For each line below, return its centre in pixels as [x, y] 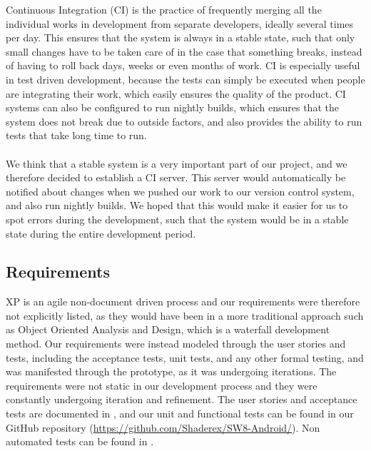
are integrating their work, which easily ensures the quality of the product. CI [176, 93]
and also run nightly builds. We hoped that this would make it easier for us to [177, 205]
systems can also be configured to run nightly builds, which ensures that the [172, 107]
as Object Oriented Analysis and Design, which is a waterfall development [168, 329]
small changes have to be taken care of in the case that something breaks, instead [184, 51]
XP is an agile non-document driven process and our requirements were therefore [183, 301]
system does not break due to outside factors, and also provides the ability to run [184, 121]
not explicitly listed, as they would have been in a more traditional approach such [185, 315]
